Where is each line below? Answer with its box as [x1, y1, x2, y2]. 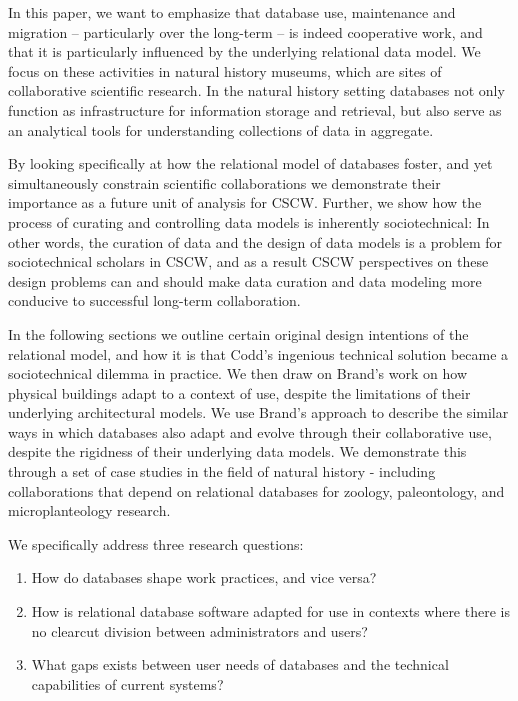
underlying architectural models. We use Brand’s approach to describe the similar [8, 402, 509, 423]
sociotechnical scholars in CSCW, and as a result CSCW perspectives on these [8, 251, 489, 272]
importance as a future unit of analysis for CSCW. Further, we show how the [8, 192, 482, 213]
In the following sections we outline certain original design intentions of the [8, 323, 469, 344]
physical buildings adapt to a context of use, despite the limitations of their [8, 382, 471, 403]
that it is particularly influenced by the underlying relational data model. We [8, 41, 481, 62]
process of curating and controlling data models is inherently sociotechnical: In [8, 211, 490, 232]
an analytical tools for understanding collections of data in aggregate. [8, 119, 434, 140]
